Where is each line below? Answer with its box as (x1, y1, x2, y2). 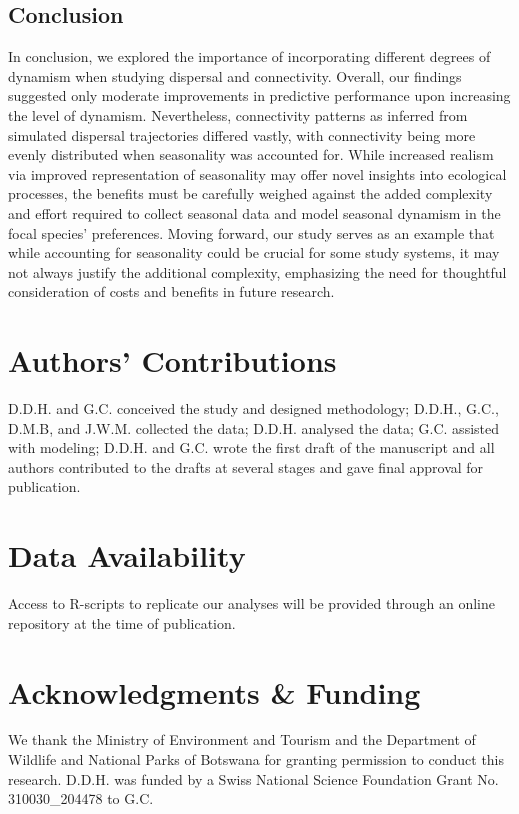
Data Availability (8, 535, 246, 576)
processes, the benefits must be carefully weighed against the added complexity (8, 183, 493, 204)
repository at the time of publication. (8, 612, 236, 633)
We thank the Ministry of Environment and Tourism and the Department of (8, 729, 476, 750)
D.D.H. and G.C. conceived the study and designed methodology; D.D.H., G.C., (8, 398, 499, 419)
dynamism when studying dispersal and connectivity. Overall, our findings (8, 65, 462, 86)
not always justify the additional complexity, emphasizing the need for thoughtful (8, 261, 507, 282)
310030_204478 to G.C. (8, 788, 154, 809)
